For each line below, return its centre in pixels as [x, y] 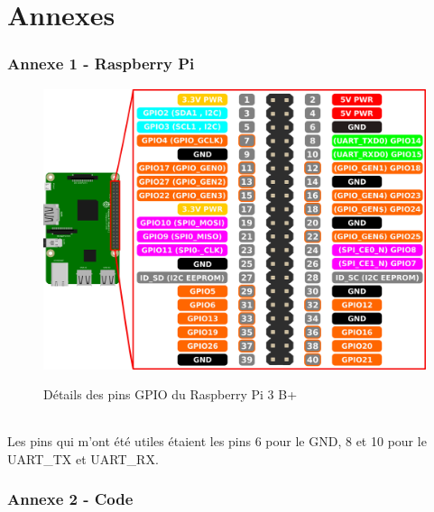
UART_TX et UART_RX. [83, 458]
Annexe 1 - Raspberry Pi [101, 64]
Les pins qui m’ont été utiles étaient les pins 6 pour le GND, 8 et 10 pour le [217, 441]
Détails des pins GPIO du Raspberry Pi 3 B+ [171, 394]
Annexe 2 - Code [70, 499]
